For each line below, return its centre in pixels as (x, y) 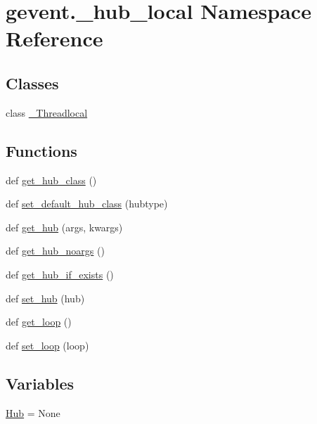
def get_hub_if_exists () (60, 274)
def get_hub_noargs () (55, 251)
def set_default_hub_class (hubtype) (87, 204)
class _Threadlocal (47, 112)
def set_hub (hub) (45, 298)
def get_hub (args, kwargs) (64, 227)
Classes (32, 83)
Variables (40, 383)
